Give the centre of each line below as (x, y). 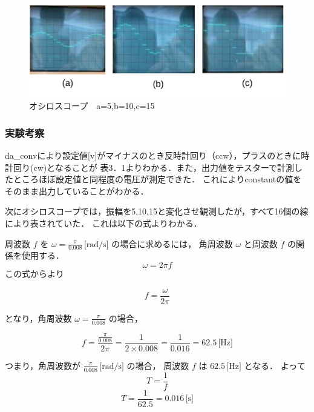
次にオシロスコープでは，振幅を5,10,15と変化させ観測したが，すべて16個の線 (157, 211)
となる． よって (275, 365)
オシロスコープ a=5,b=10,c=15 (92, 106)
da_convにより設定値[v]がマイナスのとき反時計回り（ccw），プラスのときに (153, 155)
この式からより (34, 274)
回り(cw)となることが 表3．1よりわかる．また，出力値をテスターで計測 (154, 167)
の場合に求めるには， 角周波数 (172, 243)
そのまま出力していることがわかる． (77, 191)
